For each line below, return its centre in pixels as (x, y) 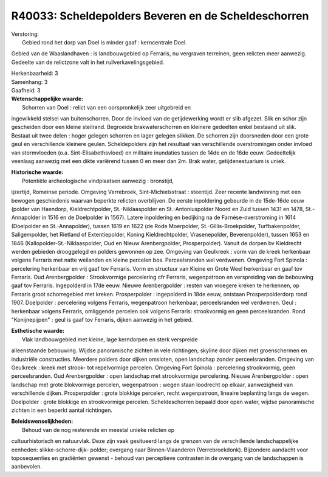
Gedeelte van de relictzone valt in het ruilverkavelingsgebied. (88, 62)
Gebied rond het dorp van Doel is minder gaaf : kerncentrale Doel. (105, 42)
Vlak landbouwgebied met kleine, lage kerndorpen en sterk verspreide (110, 339)
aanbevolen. (27, 467)
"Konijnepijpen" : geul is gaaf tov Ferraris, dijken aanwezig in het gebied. (102, 320)
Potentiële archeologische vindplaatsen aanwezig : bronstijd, (98, 181)
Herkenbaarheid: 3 (35, 74)
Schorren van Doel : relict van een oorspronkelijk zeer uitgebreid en (107, 107)
